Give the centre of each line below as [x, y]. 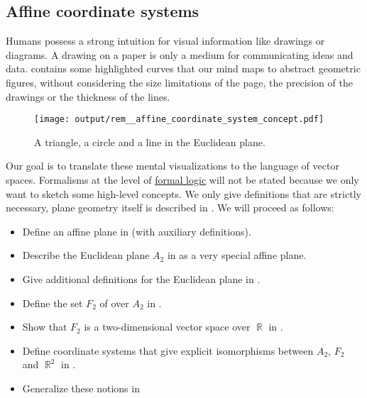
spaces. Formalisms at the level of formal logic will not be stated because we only [182, 180]
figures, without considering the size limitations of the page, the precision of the [179, 82]
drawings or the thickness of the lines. [88, 96]
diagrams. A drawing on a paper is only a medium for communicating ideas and [180, 54]
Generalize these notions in [81, 388]
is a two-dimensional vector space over [167, 327]
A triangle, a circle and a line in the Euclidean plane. [150, 142]
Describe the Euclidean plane [86, 255]
